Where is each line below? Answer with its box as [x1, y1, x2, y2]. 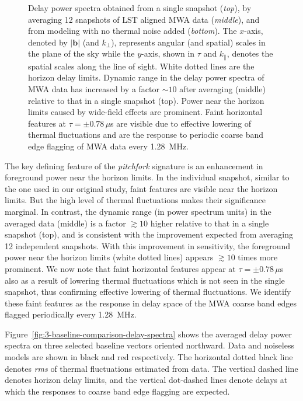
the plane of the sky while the [28, 47, 135, 60]
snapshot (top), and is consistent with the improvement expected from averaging [5, 228, 293, 240]
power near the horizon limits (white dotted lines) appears [5, 251, 214, 263]
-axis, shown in [141, 47, 195, 60]
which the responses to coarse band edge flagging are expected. [5, 385, 230, 397]
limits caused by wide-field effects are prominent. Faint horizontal [28, 106, 263, 118]
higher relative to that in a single [150, 217, 269, 229]
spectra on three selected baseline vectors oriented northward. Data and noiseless [5, 339, 294, 351]
